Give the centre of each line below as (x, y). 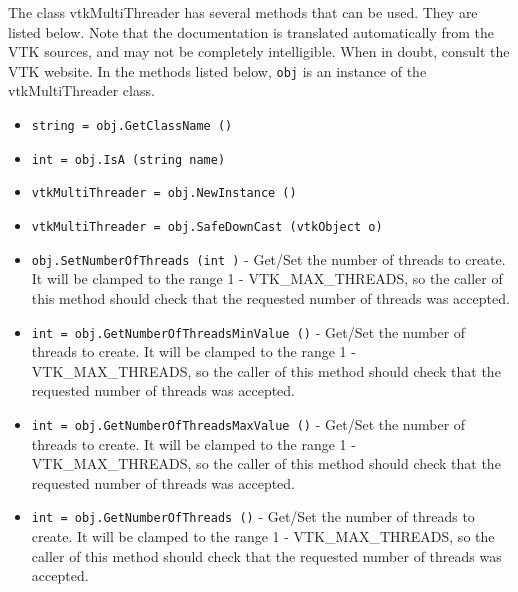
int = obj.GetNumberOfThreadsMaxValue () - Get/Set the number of (248, 423)
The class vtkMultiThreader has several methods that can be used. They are (243, 12)
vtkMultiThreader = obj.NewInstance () (164, 193)
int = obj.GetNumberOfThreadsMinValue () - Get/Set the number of (248, 331)
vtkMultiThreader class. (81, 90)
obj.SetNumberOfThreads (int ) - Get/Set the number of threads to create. (268, 258)
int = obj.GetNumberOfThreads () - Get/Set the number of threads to (253, 516)
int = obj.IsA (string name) (128, 159)
